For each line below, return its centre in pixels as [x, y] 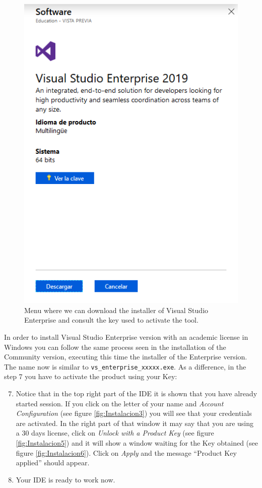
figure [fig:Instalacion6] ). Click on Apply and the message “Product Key [126, 452]
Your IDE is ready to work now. [65, 479]
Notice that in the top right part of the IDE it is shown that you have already [137, 393]
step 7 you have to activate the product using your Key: [91, 376]
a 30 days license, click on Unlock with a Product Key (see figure [115, 433]
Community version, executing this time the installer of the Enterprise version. [126, 357]
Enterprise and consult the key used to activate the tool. [111, 320]
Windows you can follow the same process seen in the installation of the [115, 347]
